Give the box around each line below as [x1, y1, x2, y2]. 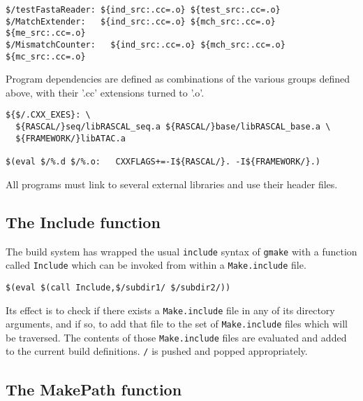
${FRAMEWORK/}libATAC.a [15, 133, 126, 143]
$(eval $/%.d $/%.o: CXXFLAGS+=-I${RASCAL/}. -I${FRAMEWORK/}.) [6, 157, 321, 167]
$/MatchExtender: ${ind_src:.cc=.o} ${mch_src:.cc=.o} [6, 16, 276, 27]
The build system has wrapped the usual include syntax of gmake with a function [6, 244, 357, 258]
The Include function [6, 211, 161, 232]
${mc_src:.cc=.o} [6, 51, 86, 62]
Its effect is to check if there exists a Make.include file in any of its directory [6, 302, 335, 317]
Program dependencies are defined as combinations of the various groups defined [6, 71, 350, 86]
